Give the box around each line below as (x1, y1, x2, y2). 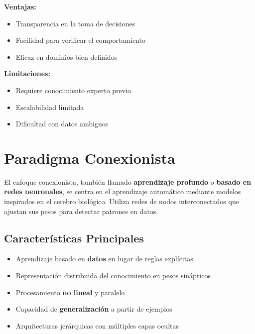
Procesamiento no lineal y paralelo (15, 287, 125, 297)
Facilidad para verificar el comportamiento (15, 35, 145, 45)
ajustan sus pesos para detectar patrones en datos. (4, 206, 158, 216)
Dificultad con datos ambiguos (15, 118, 109, 129)
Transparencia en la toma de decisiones (15, 18, 135, 28)
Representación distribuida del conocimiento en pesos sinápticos (15, 270, 211, 281)
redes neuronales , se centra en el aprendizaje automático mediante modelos (4, 186, 241, 197)
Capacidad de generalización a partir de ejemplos (15, 304, 172, 314)
